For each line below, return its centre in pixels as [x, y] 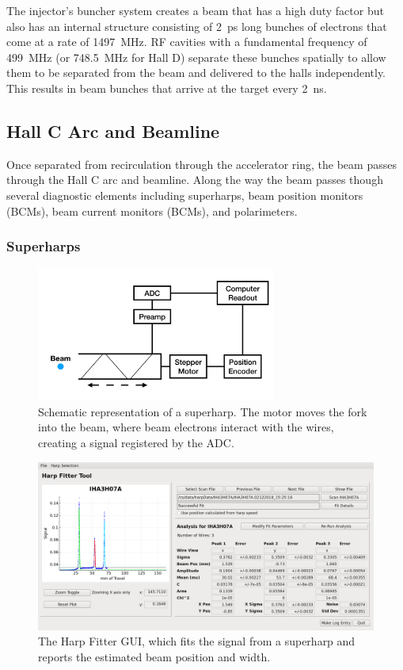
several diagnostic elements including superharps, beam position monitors [185, 195]
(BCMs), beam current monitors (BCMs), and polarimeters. [152, 211]
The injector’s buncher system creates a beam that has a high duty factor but [195, 10]
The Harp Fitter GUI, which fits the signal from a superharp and [197, 641]
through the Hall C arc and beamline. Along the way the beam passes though [195, 180]
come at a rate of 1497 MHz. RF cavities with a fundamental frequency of [187, 42]
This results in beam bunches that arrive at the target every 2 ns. [167, 88]
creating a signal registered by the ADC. [136, 443]
